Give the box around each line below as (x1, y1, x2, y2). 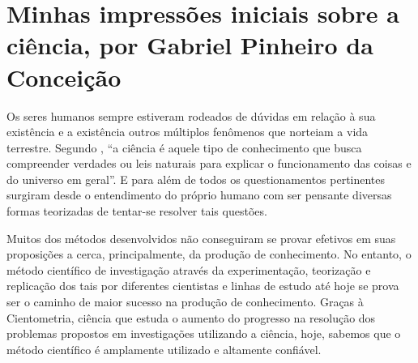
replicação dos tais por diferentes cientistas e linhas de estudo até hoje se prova (6, 277, 399, 294)
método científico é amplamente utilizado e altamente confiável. (6, 340, 322, 357)
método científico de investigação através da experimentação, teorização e (6, 261, 371, 278)
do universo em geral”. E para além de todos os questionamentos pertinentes (6, 170, 386, 187)
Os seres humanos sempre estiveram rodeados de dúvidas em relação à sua (6, 107, 376, 124)
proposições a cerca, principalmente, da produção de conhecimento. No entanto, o (6, 246, 412, 263)
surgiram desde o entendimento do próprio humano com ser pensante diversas (6, 186, 392, 203)
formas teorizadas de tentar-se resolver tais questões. (6, 203, 267, 220)
